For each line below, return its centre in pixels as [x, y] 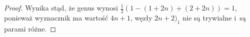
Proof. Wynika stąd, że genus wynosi [61, 7]
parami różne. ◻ [30, 28]
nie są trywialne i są [215, 17]
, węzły [141, 17]
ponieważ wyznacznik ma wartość [56, 17]
